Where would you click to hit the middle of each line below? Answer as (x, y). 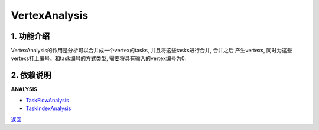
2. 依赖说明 (31, 76)
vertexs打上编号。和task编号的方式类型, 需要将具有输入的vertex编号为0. (98, 58)
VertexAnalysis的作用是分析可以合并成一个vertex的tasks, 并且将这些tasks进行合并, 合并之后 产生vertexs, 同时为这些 (152, 51)
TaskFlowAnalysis (47, 100)
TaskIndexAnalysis (48, 108)
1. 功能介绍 (30, 36)
